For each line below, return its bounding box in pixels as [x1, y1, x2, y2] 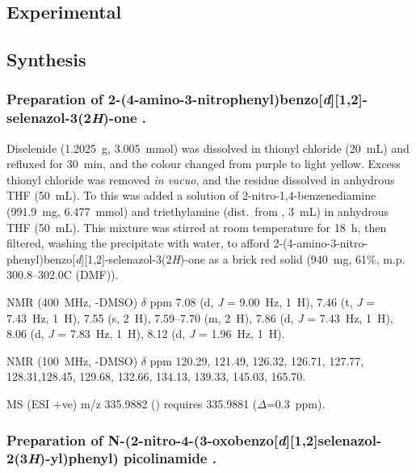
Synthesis [6, 47, 86, 72]
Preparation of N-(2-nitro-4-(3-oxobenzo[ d [6, 429, 286, 450]
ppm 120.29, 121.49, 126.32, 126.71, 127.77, [149, 352, 364, 369]
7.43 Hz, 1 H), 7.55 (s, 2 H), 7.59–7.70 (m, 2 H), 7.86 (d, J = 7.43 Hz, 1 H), [6, 309, 393, 326]
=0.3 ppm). [266, 395, 326, 412]
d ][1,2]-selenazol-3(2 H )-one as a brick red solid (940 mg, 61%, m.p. [75, 250, 405, 267]
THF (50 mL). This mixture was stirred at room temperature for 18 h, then [6, 218, 387, 235]
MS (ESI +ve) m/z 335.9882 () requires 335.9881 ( [6, 395, 258, 412]
